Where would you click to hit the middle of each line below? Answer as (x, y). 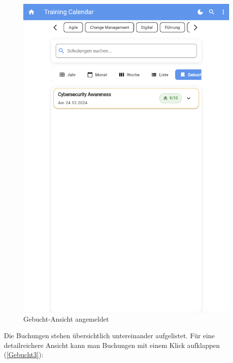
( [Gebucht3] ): (24, 354)
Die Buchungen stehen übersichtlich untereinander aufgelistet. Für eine (109, 336)
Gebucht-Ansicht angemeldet (66, 319)
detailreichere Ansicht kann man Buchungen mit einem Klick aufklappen (112, 345)
